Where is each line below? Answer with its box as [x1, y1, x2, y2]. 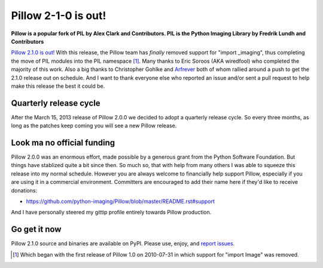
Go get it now [11, 224, 62, 235]
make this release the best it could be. [11, 82, 105, 90]
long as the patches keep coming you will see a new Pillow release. [11, 122, 177, 130]
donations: [11, 187, 38, 194]
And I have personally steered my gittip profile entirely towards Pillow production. [11, 209, 212, 216]
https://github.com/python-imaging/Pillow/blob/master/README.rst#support [26, 198, 215, 205]
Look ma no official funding [11, 138, 115, 147]
